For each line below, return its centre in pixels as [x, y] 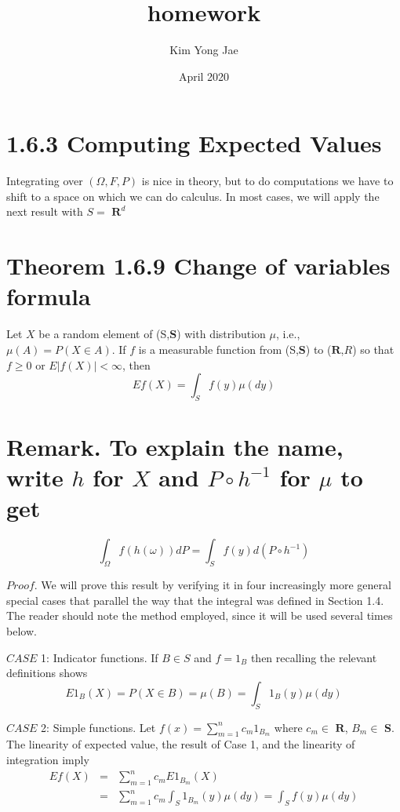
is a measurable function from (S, [218, 349]
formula [49, 296]
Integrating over [45, 181]
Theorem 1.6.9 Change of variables [198, 266]
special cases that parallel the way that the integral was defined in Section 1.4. [195, 600]
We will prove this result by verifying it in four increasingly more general [216, 585]
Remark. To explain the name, [175, 447]
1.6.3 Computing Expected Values [194, 143]
